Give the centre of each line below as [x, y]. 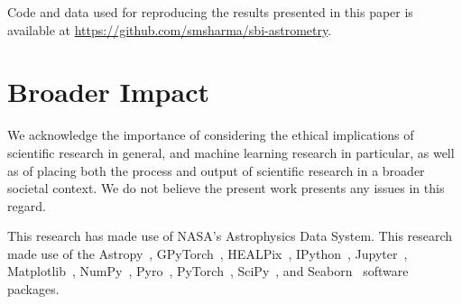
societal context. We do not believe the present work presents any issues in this [226, 188]
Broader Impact [108, 92]
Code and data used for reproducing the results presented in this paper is [210, 12]
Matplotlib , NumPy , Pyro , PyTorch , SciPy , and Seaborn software [208, 271]
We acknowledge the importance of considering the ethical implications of [211, 135]
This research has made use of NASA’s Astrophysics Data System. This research [230, 236]
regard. [27, 205]
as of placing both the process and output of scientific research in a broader [216, 170]
